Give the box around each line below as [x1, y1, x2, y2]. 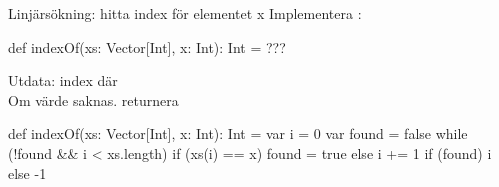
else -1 [8, 162, 47, 183]
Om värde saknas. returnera [8, 89, 179, 110]
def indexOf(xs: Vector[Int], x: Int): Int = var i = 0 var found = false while [8, 123, 468, 144]
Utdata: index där [8, 70, 118, 91]
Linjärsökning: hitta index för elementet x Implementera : [8, 3, 362, 23]
